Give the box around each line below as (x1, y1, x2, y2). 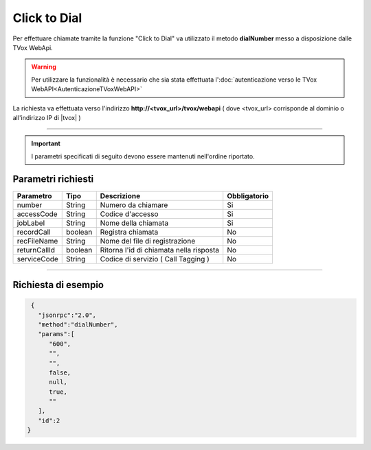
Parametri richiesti (12, 174, 94, 185)
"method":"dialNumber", (38, 320, 118, 329)
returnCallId (16, 245, 55, 254)
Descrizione (100, 191, 141, 200)
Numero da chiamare (100, 200, 168, 209)
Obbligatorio (227, 191, 269, 200)
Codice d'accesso (100, 209, 159, 219)
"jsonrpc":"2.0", (38, 311, 96, 319)
